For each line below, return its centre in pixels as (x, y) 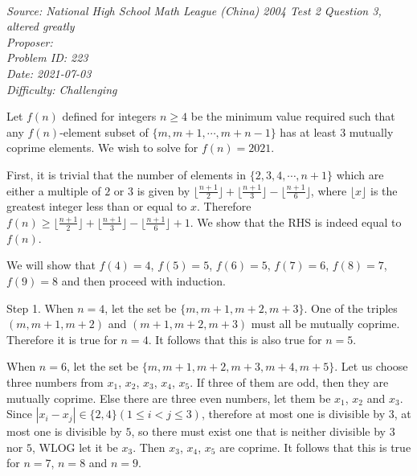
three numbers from (55, 382)
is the (384, 190)
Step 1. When (40, 308)
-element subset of (104, 131)
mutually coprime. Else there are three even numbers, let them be (169, 398)
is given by (164, 190)
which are (360, 174)
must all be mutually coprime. (325, 324)
